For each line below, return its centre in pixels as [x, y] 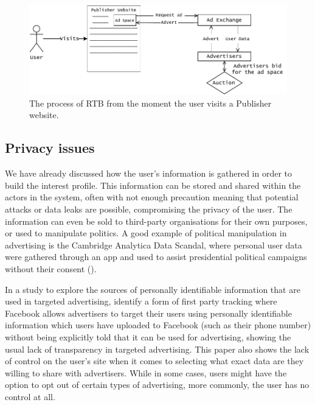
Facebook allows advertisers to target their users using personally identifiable [148, 313]
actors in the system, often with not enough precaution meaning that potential [152, 197]
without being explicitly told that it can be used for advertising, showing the [148, 337]
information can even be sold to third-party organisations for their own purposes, [156, 221]
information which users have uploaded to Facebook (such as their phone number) [158, 325]
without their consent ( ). [51, 269]
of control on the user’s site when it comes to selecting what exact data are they [154, 361]
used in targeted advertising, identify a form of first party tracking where [141, 301]
